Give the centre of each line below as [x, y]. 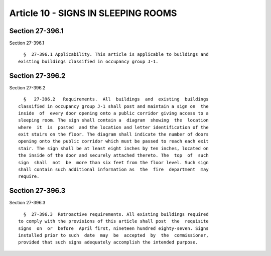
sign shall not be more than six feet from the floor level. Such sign [113, 162]
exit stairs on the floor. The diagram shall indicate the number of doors [113, 135]
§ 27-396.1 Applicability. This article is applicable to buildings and [116, 54]
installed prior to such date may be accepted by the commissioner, [113, 235]
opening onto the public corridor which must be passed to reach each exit [113, 141]
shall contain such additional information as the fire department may [113, 170]
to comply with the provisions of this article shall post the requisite [113, 221]
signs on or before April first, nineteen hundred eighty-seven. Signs [113, 228]
